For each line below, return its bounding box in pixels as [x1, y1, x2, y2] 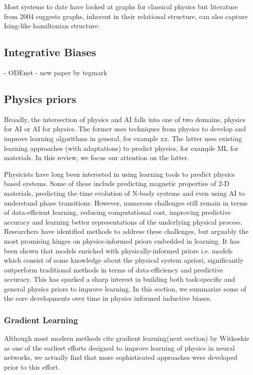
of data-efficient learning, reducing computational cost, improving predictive [4, 207, 231, 217]
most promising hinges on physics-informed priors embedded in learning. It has [4, 235, 240, 246]
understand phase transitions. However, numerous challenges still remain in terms [4, 197, 248, 208]
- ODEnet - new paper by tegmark [4, 67, 107, 77]
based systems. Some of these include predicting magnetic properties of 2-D [4, 178, 230, 188]
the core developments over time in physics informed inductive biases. [4, 293, 212, 303]
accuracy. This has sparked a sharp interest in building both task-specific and [4, 274, 235, 284]
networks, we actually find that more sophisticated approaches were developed [4, 352, 237, 362]
